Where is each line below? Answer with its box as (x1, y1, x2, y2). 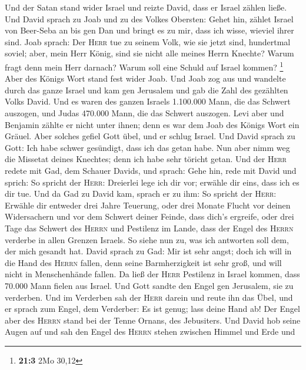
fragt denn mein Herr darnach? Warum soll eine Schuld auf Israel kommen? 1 (5, 59, 284, 73)
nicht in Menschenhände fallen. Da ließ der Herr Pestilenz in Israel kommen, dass (5, 268, 300, 280)
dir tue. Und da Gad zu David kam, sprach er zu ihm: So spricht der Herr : (5, 187, 277, 200)
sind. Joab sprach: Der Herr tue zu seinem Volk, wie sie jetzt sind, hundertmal (5, 35, 291, 48)
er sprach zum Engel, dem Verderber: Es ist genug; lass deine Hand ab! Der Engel (5, 302, 300, 315)
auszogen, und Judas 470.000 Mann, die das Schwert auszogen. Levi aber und (5, 107, 284, 119)
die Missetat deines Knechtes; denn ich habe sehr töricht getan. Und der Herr (5, 153, 287, 165)
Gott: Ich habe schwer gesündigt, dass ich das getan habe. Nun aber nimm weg (5, 141, 290, 153)
